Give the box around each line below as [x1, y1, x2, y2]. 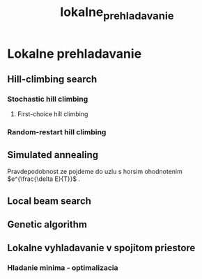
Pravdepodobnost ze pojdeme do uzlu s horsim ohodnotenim [7, 168, 182, 176]
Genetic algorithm [7, 218, 87, 230]
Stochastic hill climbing [7, 95, 88, 104]
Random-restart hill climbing [7, 127, 107, 137]
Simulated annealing [7, 149, 99, 161]
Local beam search [7, 195, 92, 207]
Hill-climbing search [7, 74, 98, 86]
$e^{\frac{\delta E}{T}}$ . [7, 175, 81, 183]
